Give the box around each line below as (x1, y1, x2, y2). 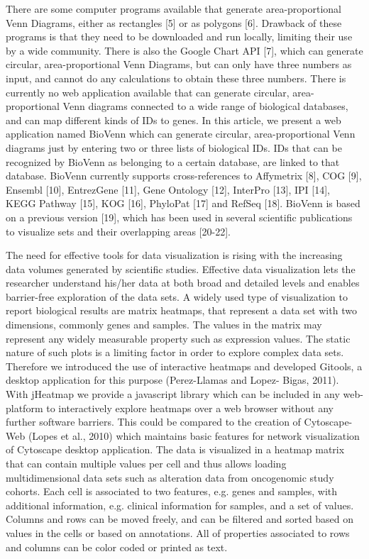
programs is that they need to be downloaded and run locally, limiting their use (6, 29, 353, 44)
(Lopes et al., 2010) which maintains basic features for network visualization (28, 428, 360, 443)
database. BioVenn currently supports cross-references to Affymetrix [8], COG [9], (6, 168, 362, 183)
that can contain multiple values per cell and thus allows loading (6, 456, 287, 470)
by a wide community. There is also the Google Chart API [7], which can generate (6, 43, 363, 57)
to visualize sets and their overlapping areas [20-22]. (6, 223, 231, 238)
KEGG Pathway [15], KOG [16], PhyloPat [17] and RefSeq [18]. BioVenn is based (6, 196, 360, 211)
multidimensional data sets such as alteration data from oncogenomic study (6, 470, 334, 485)
